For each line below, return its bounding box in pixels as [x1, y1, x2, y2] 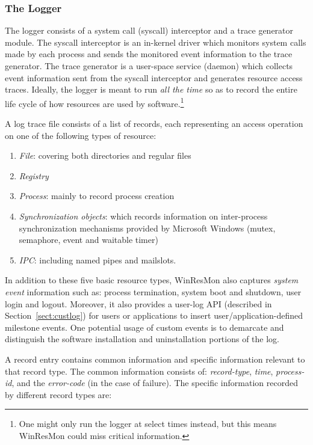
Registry [19, 169, 49, 182]
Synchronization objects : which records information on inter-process [19, 210, 268, 222]
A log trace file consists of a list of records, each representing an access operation [5, 117, 303, 130]
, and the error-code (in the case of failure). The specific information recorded [11, 376, 298, 389]
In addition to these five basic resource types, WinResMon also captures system [5, 274, 299, 286]
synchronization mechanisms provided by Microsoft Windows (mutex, [19, 221, 276, 234]
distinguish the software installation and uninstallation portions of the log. [5, 333, 280, 345]
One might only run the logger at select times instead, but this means [19, 417, 277, 430]
